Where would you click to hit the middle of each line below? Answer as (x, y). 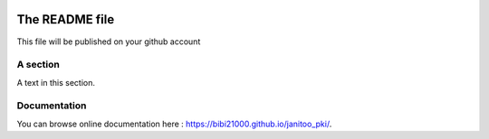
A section (38, 65)
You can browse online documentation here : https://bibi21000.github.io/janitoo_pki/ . (174, 124)
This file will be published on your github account (109, 42)
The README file (66, 19)
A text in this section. (56, 82)
